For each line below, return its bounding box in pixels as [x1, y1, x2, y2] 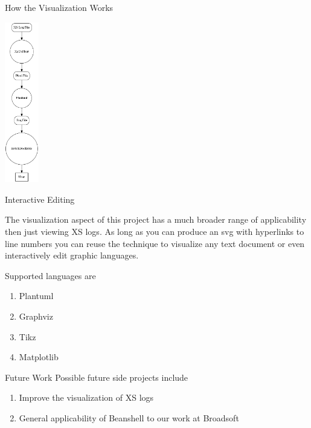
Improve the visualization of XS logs [19, 391, 154, 404]
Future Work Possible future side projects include [5, 370, 188, 383]
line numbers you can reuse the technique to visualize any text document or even [5, 237, 305, 249]
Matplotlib [19, 351, 59, 363]
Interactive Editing [5, 193, 75, 205]
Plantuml [19, 289, 54, 302]
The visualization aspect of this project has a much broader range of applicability [5, 213, 307, 226]
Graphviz [19, 309, 53, 322]
